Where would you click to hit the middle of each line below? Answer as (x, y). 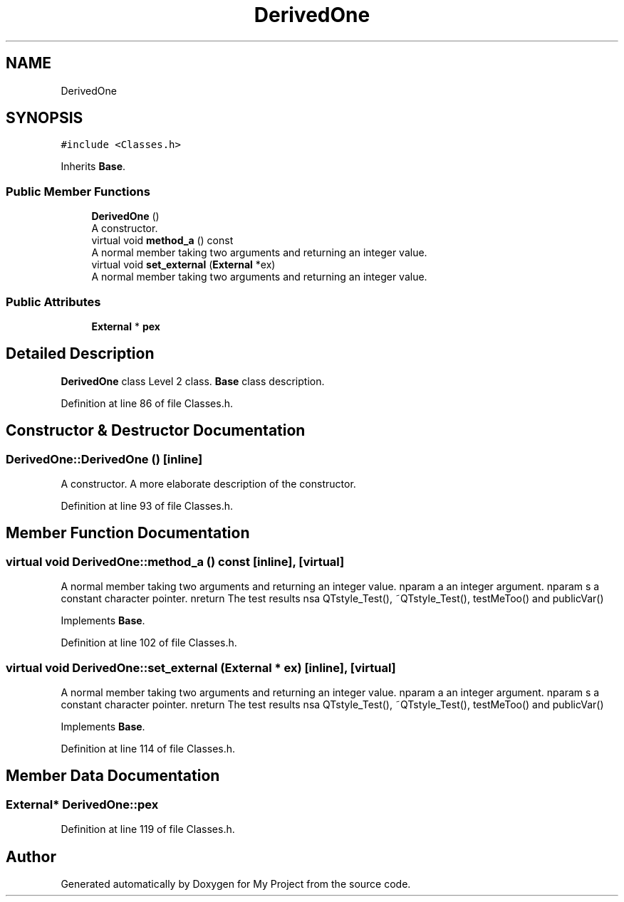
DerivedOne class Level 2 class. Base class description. (193, 381)
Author (31, 856)
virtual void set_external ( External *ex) (183, 265)
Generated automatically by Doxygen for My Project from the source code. (236, 884)
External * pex (126, 326)
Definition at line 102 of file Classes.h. (149, 643)
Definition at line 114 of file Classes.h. (148, 748)
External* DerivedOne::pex (82, 804)
